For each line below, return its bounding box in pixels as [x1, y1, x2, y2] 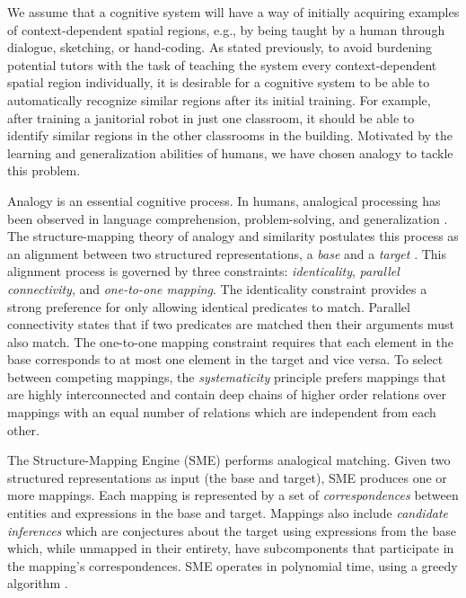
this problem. [7, 161, 81, 180]
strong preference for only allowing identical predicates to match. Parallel [7, 297, 410, 316]
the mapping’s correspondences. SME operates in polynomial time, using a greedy [7, 556, 458, 575]
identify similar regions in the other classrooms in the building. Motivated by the [7, 126, 453, 145]
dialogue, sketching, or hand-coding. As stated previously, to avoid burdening [7, 38, 432, 57]
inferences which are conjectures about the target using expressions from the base [7, 521, 456, 540]
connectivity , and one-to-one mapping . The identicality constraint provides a [7, 279, 427, 298]
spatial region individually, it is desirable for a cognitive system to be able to [7, 73, 430, 92]
